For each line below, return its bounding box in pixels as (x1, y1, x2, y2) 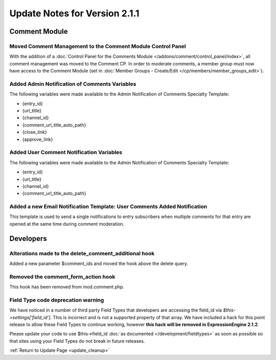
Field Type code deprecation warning (9, 296, 104, 303)
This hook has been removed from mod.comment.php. (9, 284, 125, 290)
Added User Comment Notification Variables (9, 149, 123, 156)
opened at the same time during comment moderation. (9, 221, 125, 227)
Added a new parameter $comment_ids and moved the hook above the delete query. (9, 260, 189, 267)
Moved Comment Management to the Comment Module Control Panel (9, 42, 186, 50)
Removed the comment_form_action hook (9, 273, 116, 280)
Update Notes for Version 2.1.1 (9, 8, 140, 19)
